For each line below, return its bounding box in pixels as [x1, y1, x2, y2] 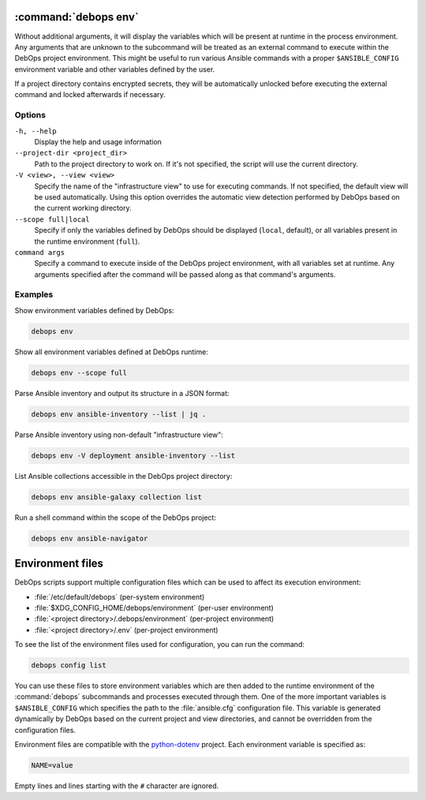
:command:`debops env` [14, 10, 140, 24]
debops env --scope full [31, 368, 128, 377]
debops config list [31, 661, 106, 670]
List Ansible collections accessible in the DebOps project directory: [14, 471, 233, 480]
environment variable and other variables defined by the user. [14, 64, 215, 74]
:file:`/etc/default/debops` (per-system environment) [34, 592, 205, 601]
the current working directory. [34, 204, 132, 213]
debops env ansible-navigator [31, 533, 148, 543]
